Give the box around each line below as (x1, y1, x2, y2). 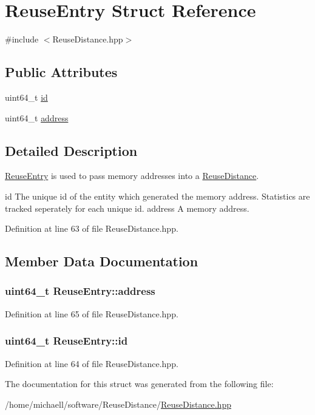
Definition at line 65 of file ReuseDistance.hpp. (5, 307, 178, 320)
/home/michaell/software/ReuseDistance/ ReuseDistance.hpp (5, 397, 231, 410)
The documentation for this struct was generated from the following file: (5, 377, 274, 390)
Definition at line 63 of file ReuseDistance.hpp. (5, 222, 178, 235)
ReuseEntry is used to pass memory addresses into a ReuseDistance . (5, 169, 259, 182)
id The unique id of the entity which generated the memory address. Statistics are (5, 189, 310, 202)
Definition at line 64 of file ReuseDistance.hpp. (5, 357, 178, 369)
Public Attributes (5, 62, 118, 81)
